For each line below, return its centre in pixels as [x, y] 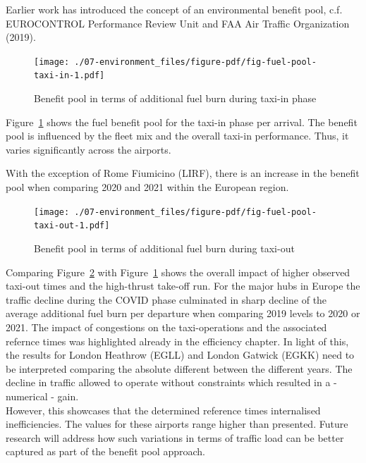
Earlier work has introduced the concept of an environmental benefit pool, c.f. [174, 9]
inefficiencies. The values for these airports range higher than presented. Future [177, 424]
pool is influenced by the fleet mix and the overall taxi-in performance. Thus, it [177, 136]
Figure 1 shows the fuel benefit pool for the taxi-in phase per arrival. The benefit [182, 122]
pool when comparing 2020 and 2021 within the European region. [147, 187]
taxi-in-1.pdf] [69, 76]
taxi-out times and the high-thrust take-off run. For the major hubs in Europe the [183, 286]
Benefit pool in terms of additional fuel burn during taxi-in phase [175, 98]
